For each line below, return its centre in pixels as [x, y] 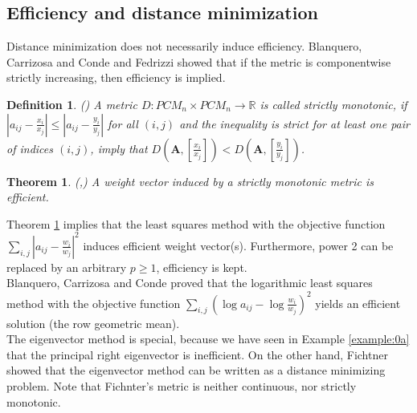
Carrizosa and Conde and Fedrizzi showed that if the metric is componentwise [199, 61]
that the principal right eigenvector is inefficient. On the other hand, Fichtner [197, 354]
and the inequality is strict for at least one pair [294, 123]
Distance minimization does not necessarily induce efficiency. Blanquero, [184, 46]
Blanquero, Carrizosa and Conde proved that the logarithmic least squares [190, 283]
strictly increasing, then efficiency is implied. [116, 77]
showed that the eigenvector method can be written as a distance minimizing [196, 370]
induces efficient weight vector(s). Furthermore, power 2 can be [238, 245]
